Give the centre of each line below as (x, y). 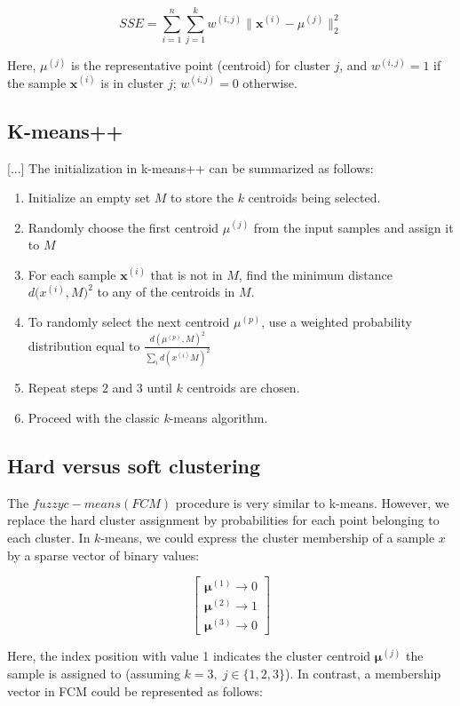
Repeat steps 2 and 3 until (100, 388)
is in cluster (132, 82)
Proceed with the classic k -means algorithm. (148, 418)
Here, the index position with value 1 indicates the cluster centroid (189, 656)
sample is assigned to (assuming (94, 673)
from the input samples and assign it (353, 227)
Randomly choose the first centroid (123, 227)
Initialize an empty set (89, 198)
